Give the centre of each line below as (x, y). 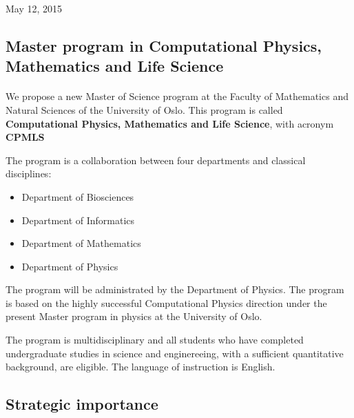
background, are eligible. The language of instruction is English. (140, 367)
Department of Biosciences (78, 196)
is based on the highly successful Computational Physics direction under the (166, 302)
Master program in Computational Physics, (164, 45)
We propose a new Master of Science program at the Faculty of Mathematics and (177, 96)
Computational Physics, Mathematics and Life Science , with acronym (170, 123)
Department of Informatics (78, 220)
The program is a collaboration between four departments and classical (156, 160)
